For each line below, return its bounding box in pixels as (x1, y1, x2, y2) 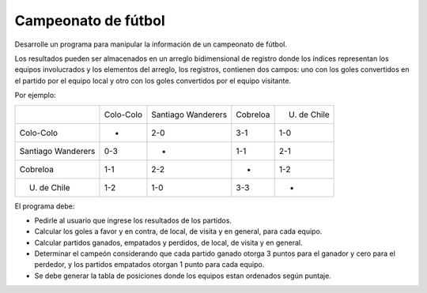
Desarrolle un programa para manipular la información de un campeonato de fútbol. (14, 39, 288, 49)
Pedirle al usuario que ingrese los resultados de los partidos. (34, 216, 232, 225)
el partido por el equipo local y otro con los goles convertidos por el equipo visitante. (14, 76, 292, 85)
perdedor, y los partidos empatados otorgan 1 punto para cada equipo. (34, 260, 265, 269)
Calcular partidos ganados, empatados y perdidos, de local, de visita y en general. (34, 238, 304, 247)
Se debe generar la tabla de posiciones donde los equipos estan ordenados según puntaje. (34, 271, 331, 280)
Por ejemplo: (14, 91, 56, 100)
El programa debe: (14, 201, 75, 211)
